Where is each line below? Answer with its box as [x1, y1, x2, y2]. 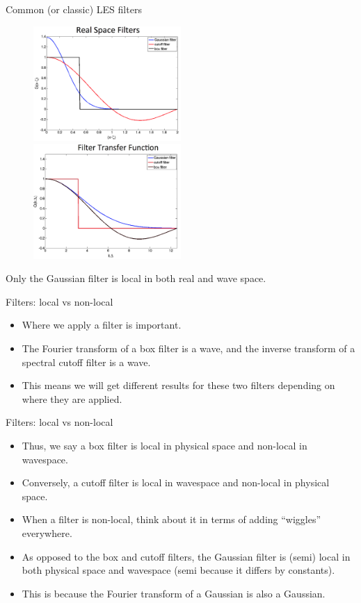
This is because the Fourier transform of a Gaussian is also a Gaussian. [22, 586, 326, 600]
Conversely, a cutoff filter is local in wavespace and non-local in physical [22, 475, 330, 490]
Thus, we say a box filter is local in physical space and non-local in [22, 438, 307, 452]
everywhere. [22, 525, 72, 540]
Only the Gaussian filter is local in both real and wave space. [6, 271, 266, 286]
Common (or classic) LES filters [6, 2, 142, 16]
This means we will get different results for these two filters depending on [22, 378, 335, 393]
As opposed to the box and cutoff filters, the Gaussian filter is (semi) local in [22, 549, 351, 563]
